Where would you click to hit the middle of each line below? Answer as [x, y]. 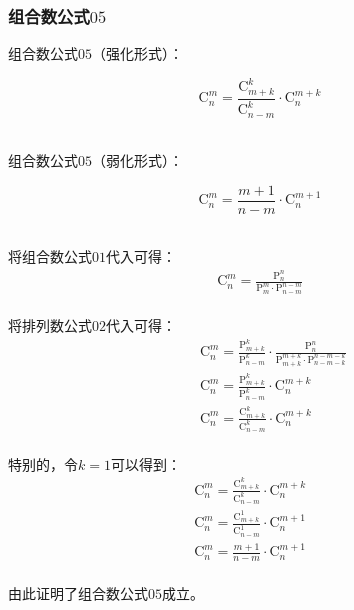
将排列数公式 [50, 325]
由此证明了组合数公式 [78, 592]
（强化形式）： [137, 53]
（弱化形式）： [137, 160]
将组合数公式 [50, 256]
